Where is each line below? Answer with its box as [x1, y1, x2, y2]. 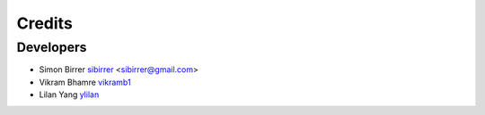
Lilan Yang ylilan [39, 89, 100, 100]
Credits [16, 13, 74, 33]
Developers [16, 39, 87, 55]
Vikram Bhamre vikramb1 [39, 77, 131, 87]
